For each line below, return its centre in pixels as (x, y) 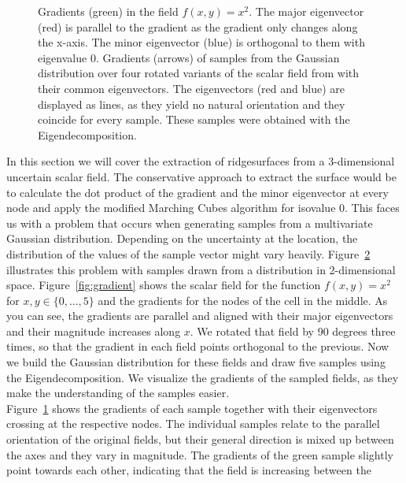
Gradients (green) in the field (108, 11)
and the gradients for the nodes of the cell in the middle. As (243, 300)
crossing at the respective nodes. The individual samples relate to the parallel (193, 424)
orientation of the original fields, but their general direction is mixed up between (200, 439)
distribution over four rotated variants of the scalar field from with (199, 73)
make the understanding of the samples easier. (118, 393)
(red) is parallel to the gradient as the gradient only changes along (198, 26)
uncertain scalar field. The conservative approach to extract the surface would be (201, 176)
